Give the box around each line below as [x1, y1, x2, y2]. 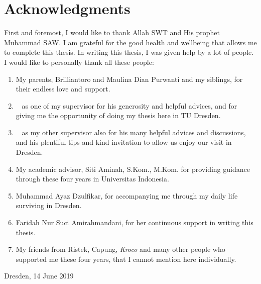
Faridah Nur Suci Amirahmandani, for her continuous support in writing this [16, 217, 253, 228]
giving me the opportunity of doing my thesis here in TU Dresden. [16, 110, 221, 121]
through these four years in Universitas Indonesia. [16, 173, 169, 184]
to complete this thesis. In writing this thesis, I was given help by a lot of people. [4, 47, 254, 57]
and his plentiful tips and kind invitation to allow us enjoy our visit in [16, 137, 232, 147]
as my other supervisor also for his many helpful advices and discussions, [22, 127, 246, 137]
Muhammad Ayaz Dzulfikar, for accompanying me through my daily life [16, 190, 238, 201]
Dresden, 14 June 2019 [4, 270, 74, 281]
